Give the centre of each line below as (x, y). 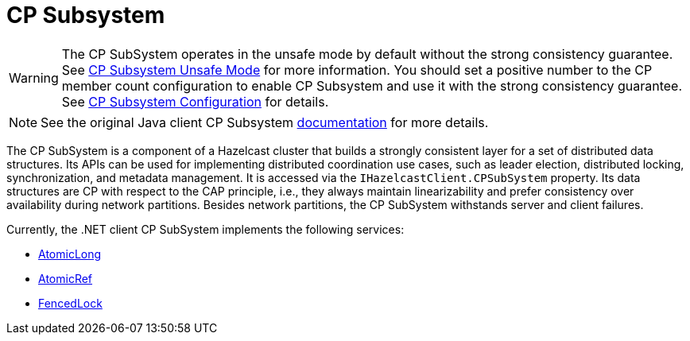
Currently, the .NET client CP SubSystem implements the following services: (205, 229)
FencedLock (70, 303)
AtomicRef (66, 278)
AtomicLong (70, 254)
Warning (34, 77)
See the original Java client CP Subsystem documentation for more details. (265, 122)
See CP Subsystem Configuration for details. (195, 101)
